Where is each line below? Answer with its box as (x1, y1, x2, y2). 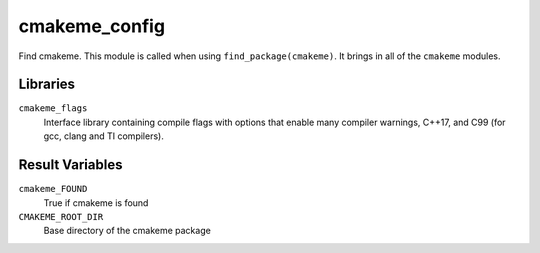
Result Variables (18, 156, 123, 174)
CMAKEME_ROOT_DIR (18, 211, 104, 222)
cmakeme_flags (18, 103, 88, 114)
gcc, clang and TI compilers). (43, 130, 164, 142)
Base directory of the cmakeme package (43, 225, 212, 237)
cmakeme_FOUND (18, 183, 88, 195)
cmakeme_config (18, 15, 165, 37)
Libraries (18, 76, 75, 93)
